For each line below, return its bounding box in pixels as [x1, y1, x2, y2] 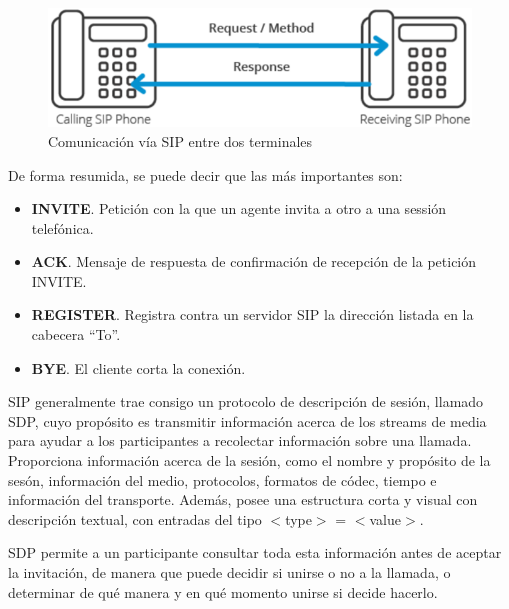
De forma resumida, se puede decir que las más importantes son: [8, 164, 403, 185]
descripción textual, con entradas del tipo [8, 508, 262, 529]
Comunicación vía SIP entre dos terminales [48, 130, 313, 151]
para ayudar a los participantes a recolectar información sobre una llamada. [8, 430, 472, 451]
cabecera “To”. [31, 324, 121, 345]
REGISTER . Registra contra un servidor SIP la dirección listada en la [31, 304, 474, 325]
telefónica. [31, 217, 94, 238]
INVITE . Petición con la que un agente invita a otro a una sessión [31, 198, 447, 219]
